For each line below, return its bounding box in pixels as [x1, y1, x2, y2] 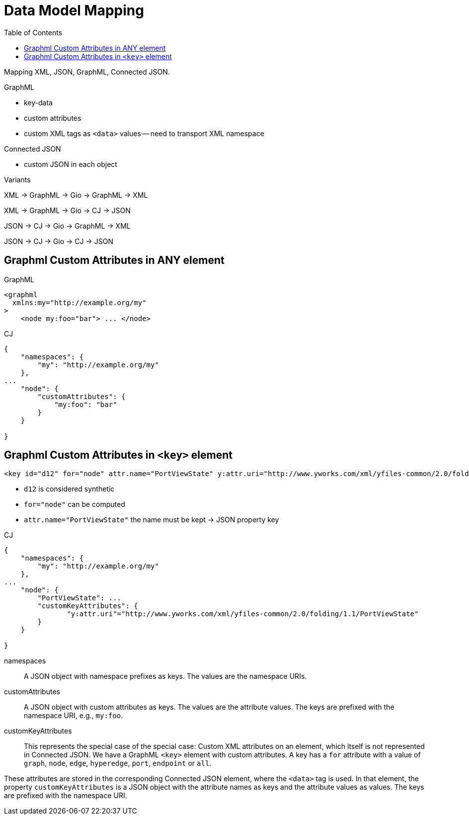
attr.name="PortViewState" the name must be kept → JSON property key [24, 515, 279, 524]
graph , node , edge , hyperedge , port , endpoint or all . [24, 759, 212, 768]
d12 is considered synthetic [24, 485, 115, 493]
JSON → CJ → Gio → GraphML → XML [4, 221, 131, 230]
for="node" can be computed [24, 500, 125, 509]
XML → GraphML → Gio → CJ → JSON [4, 206, 131, 215]
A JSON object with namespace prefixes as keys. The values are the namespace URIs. [24, 672, 307, 681]
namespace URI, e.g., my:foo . [24, 711, 123, 720]
